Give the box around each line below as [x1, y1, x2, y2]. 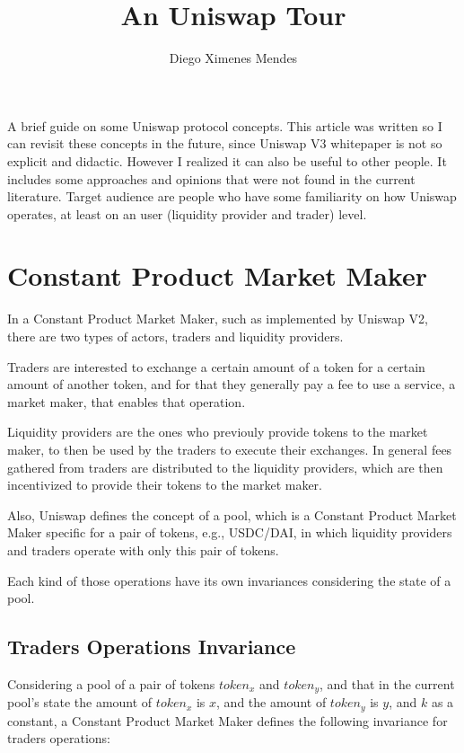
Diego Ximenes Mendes [169, 49, 298, 67]
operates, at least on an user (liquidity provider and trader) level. [7, 204, 367, 223]
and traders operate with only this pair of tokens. [7, 540, 279, 559]
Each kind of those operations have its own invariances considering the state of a [7, 571, 451, 589]
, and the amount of [216, 693, 327, 712]
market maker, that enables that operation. [7, 392, 246, 411]
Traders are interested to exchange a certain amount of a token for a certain [7, 357, 425, 376]
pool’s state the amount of [7, 693, 153, 712]
